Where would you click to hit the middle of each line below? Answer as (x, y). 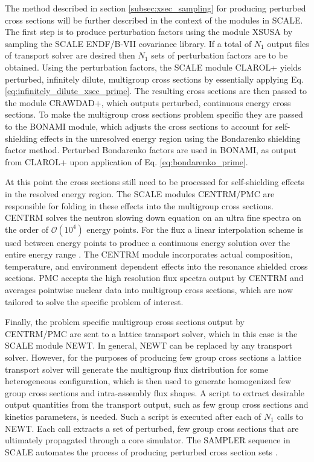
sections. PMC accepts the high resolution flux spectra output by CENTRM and (154, 278)
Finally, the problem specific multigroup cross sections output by (125, 322)
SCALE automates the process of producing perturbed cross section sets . (141, 451)
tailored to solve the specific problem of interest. (94, 301)
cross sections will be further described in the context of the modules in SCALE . (154, 20)
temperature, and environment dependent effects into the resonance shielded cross (156, 266)
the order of (27, 229)
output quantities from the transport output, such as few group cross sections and (157, 404)
